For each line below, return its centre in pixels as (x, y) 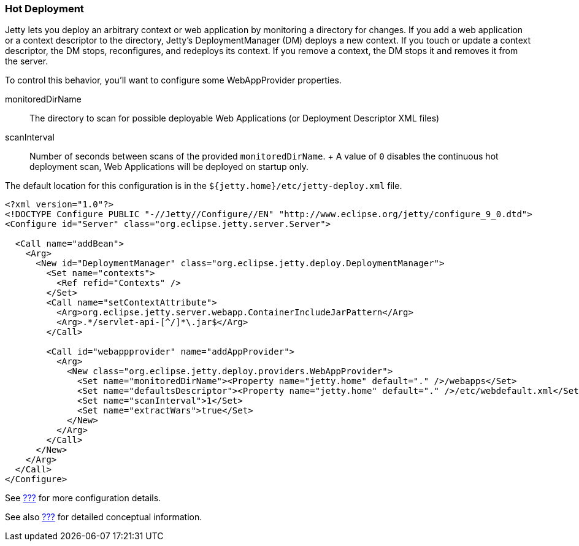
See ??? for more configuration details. (83, 498)
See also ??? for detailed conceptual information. (104, 517)
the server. (27, 61)
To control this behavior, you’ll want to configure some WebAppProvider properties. (173, 80)
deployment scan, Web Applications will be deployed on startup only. (169, 167)
